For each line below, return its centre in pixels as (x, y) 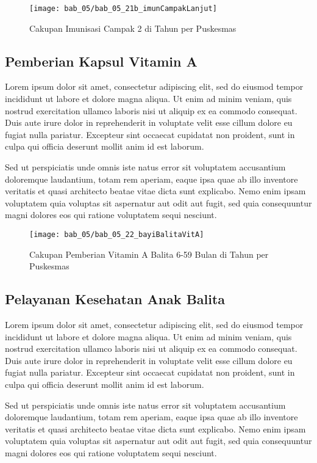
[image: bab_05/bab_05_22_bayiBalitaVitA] (117, 234)
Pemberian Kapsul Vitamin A (101, 61)
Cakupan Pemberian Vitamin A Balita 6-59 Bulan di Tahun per (149, 254)
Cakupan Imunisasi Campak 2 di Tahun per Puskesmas (133, 28)
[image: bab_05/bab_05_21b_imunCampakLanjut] (123, 9)
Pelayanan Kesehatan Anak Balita (115, 299)
